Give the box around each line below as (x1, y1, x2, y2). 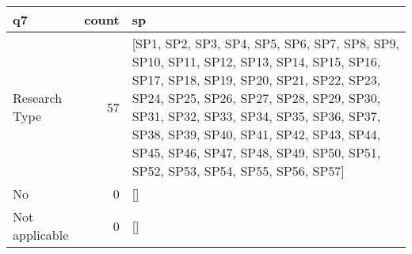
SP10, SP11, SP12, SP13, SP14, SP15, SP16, (132, 52, 381, 70)
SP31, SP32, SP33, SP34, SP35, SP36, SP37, (132, 107, 381, 125)
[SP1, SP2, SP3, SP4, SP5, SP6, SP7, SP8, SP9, (132, 34, 399, 52)
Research (13, 89, 63, 107)
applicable (13, 226, 69, 244)
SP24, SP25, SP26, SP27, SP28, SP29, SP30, (132, 89, 381, 107)
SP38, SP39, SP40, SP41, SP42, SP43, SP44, (132, 125, 381, 143)
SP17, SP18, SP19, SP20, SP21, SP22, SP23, (132, 70, 381, 89)
